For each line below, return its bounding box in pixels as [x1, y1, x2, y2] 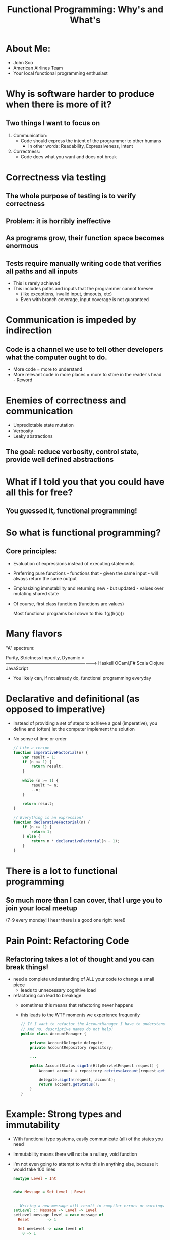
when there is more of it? [6, 99, 112, 110]
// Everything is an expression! [13, 815, 84, 820]
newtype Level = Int [13, 1176, 56, 1181]
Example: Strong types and [6, 1108, 122, 1120]
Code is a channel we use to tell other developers [6, 345, 163, 354]
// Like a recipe [13, 745, 50, 750]
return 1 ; [31, 829, 52, 834]
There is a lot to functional [6, 865, 118, 876]
